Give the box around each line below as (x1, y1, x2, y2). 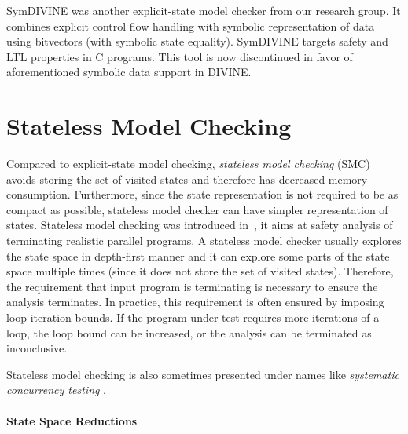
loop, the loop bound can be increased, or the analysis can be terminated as (6, 324, 372, 341)
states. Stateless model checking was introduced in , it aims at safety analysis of (6, 217, 393, 233)
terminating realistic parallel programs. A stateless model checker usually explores (6, 232, 402, 249)
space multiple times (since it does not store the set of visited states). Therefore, (6, 263, 394, 279)
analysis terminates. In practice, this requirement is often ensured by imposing (6, 294, 384, 310)
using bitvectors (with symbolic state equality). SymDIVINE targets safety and (6, 33, 388, 49)
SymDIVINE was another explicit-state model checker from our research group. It (6, 2, 401, 18)
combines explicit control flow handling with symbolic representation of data (6, 17, 375, 34)
